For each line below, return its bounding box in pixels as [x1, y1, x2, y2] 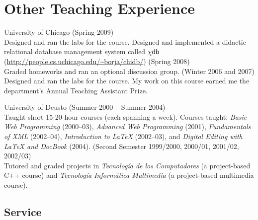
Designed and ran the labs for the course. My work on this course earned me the [4, 75, 250, 86]
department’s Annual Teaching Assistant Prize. [4, 85, 148, 95]
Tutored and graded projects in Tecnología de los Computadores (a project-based [4, 160, 251, 170]
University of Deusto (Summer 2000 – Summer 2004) [4, 102, 166, 112]
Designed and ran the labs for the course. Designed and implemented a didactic [4, 36, 246, 47]
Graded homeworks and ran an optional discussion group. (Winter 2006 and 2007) [4, 66, 255, 76]
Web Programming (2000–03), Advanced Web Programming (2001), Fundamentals [4, 121, 251, 132]
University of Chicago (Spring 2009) [4, 27, 114, 37]
